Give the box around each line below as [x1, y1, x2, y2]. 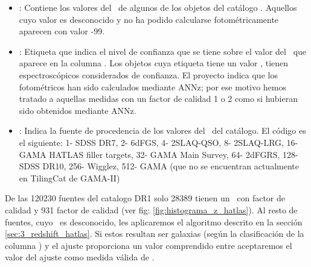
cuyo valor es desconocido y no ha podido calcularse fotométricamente [19, 13, 279, 25]
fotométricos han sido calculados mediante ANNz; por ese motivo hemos [19, 80, 286, 93]
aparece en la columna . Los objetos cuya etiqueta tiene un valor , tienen [19, 57, 289, 69]
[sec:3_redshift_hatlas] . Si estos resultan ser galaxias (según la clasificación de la [5, 227, 304, 240]
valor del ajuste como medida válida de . [5, 251, 155, 263]
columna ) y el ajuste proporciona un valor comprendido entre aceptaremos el [5, 239, 292, 251]
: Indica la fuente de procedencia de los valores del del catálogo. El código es [19, 124, 306, 137]
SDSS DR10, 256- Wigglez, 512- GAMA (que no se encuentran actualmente [19, 160, 299, 172]
